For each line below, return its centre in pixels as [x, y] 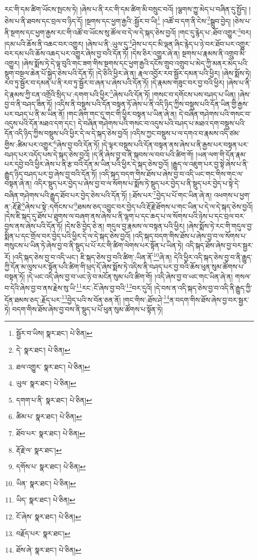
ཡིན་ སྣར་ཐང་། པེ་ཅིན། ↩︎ [46, 483]
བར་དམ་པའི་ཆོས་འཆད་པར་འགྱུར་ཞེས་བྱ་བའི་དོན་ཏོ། [67, 53]
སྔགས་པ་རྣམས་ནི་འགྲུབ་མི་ [214, 53]
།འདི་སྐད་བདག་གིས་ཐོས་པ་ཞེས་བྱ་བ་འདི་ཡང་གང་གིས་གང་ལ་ [171, 173]
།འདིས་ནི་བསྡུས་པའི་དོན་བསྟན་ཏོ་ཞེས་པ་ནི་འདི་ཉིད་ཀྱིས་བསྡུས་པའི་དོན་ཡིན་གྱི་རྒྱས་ [152, 103]
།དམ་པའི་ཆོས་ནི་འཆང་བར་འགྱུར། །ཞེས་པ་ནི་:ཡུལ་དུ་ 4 [68, 43]
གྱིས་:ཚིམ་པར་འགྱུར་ [29, 144]
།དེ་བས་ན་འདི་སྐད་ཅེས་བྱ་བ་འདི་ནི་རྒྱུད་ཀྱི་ [203, 287]
